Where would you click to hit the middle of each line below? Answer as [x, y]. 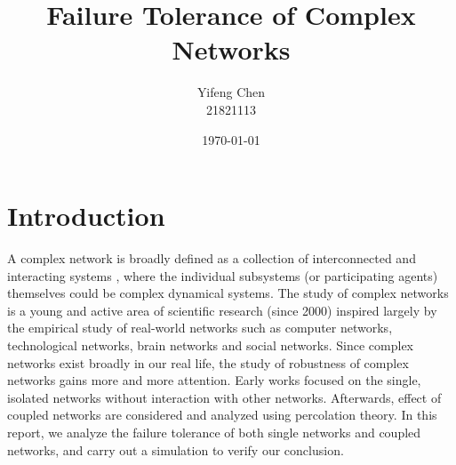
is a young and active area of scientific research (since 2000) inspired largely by [222, 310]
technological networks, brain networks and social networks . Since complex [211, 345]
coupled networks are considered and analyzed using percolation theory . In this [222, 415]
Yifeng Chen [231, 92]
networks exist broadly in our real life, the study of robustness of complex [208, 362]
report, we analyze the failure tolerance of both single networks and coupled [214, 432]
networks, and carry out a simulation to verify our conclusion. [176, 449]
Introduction [86, 216]
